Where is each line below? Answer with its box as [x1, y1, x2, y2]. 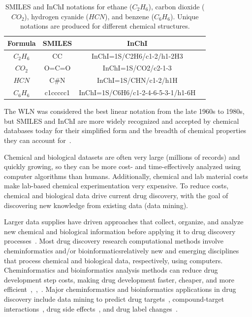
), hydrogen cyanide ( [24, 11, 89, 21]
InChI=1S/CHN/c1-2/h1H [96, 75, 178, 85]
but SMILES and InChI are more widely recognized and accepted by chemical [4, 115, 239, 126]
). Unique [170, 11, 199, 21]
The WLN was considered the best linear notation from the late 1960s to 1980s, [4, 106, 245, 116]
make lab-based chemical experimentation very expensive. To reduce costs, [4, 180, 229, 191]
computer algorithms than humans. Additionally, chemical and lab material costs [4, 171, 248, 181]
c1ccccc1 [44, 87, 70, 98]
